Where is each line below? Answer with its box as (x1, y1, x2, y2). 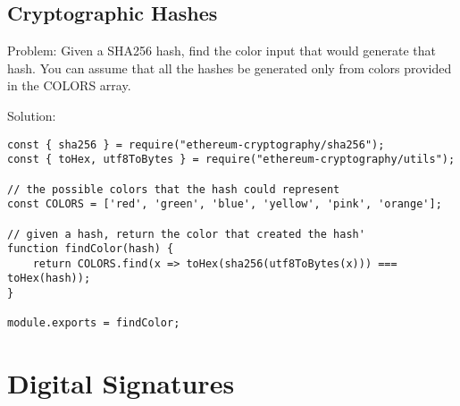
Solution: (7, 106, 56, 124)
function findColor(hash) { (7, 242, 174, 256)
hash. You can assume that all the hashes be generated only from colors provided (7, 58, 452, 77)
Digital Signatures (7, 365, 235, 402)
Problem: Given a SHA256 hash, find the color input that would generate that (7, 41, 437, 60)
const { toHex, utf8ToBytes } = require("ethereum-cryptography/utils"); (7, 153, 456, 166)
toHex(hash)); (7, 272, 91, 285)
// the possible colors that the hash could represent (7, 182, 340, 196)
